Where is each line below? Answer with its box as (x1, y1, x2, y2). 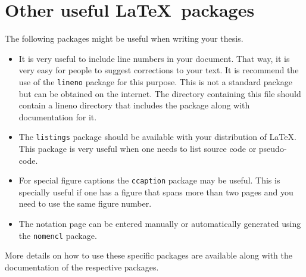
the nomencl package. (18, 229, 97, 241)
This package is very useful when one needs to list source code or (18, 142, 257, 154)
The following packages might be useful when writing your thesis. (5, 32, 243, 45)
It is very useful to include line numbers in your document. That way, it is (18, 52, 290, 64)
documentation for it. (18, 110, 97, 123)
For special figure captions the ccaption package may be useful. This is (18, 174, 280, 186)
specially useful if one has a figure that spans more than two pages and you (18, 185, 293, 198)
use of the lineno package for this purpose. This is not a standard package (18, 75, 293, 88)
